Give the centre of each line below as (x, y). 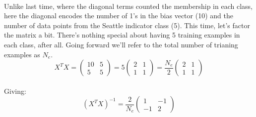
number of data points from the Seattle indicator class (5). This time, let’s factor (127, 25)
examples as (22, 54)
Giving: (15, 91)
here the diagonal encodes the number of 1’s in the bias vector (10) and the (119, 16)
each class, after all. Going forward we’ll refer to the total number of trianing (121, 44)
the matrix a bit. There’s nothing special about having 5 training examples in (122, 35)
